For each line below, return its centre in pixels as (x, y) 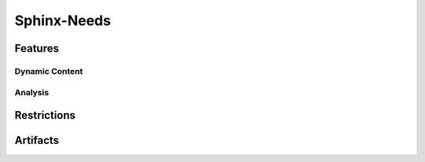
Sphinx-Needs (63, 20)
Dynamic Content (49, 71)
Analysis (32, 92)
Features (37, 48)
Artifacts (37, 140)
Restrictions (45, 115)
